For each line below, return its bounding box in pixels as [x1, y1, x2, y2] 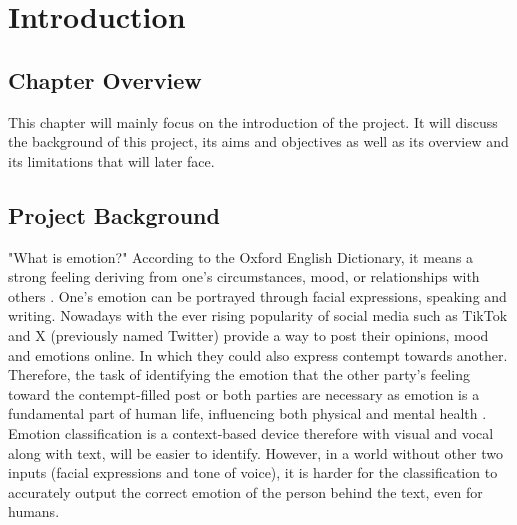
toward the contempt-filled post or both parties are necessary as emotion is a [8, 383, 480, 404]
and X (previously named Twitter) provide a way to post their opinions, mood [8, 324, 489, 345]
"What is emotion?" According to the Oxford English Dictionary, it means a [8, 246, 474, 267]
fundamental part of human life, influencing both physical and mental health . [8, 403, 487, 424]
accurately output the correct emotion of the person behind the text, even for [8, 481, 483, 502]
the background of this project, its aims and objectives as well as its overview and [8, 131, 509, 152]
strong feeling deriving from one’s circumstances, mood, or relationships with [8, 266, 480, 287]
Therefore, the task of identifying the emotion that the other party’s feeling [8, 364, 470, 385]
